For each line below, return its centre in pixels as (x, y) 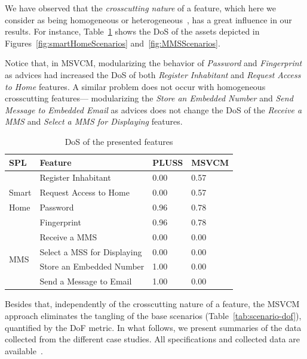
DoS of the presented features (119, 141)
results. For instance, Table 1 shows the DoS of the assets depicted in (132, 31)
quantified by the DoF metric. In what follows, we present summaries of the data (153, 327)
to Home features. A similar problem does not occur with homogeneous (135, 86)
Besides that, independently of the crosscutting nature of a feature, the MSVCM (152, 304)
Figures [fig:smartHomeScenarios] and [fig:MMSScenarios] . (113, 43)
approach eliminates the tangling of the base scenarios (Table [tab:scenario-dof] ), (153, 315)
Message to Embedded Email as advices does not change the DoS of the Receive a (153, 109)
